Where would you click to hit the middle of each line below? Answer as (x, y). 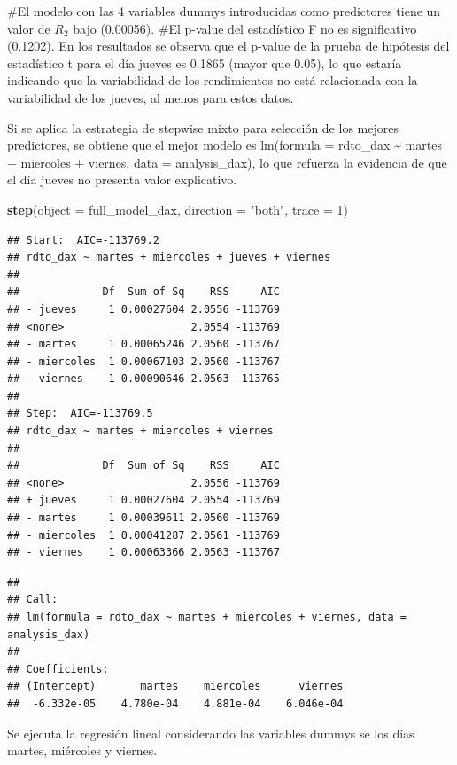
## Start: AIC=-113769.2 (83, 240)
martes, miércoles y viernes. (82, 750)
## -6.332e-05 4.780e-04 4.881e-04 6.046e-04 (175, 703)
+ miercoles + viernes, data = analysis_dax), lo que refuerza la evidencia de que (227, 162)
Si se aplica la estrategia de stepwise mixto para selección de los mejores (203, 127)
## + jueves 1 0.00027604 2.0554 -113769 (143, 500)
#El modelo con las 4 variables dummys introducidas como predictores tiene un (224, 11)
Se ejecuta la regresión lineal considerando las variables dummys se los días (211, 733)
